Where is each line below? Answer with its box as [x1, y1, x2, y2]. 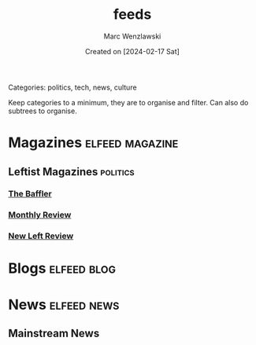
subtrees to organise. [8, 106, 77, 116]
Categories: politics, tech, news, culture [8, 83, 137, 92]
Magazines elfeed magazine [8, 134, 179, 152]
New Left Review [8, 230, 74, 241]
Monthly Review [8, 210, 72, 221]
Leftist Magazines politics [8, 165, 135, 178]
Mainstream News [8, 327, 100, 340]
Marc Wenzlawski [103, 31, 161, 41]
